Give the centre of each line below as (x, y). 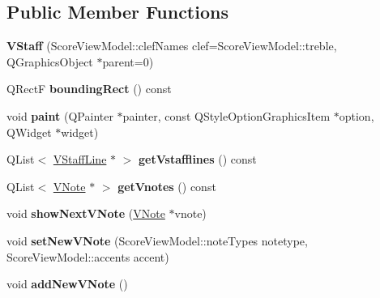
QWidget (29, 132)
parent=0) (128, 61)
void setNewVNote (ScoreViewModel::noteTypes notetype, (157, 240)
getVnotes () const (167, 186)
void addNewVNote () (67, 284)
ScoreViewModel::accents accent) (88, 256)
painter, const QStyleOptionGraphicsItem (226, 115)
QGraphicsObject (50, 61)
